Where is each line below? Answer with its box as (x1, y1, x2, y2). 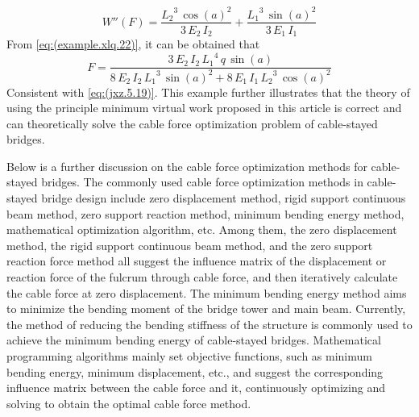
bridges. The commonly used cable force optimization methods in (41, 173, 363, 190)
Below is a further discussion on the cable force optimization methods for (6, 157, 367, 174)
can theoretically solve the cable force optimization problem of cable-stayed (6, 115, 378, 131)
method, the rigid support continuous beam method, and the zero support (6, 236, 373, 253)
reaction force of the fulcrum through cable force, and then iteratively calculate (6, 269, 398, 286)
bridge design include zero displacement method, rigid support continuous (41, 190, 406, 206)
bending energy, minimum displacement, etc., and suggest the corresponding (6, 363, 384, 380)
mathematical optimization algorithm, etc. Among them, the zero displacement (6, 221, 397, 238)
